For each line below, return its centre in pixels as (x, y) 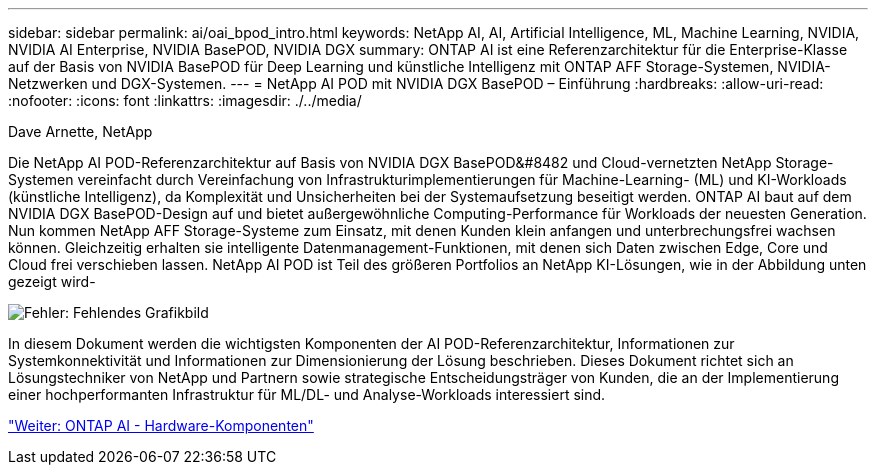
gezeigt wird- (52, 281)
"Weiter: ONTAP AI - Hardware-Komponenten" (161, 425)
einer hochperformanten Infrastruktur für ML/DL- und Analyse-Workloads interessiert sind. (307, 394)
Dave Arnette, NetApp (80, 131)
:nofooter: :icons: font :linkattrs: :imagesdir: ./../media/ (185, 100)
